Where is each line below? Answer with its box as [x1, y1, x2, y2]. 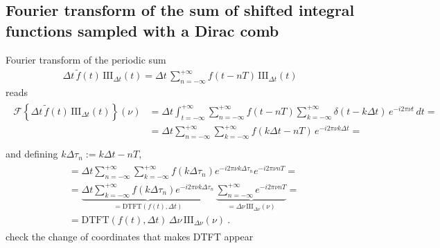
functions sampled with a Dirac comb [6, 19, 279, 41]
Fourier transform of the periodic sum [6, 52, 166, 66]
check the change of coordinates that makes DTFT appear [6, 229, 254, 243]
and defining [6, 146, 58, 161]
